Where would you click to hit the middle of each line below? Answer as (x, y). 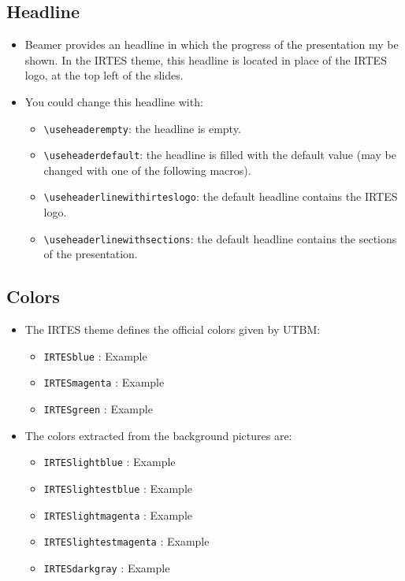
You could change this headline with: (114, 101)
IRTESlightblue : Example (110, 462)
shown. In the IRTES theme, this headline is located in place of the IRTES (206, 59)
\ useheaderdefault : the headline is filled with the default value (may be (220, 155)
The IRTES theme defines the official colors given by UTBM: (173, 329)
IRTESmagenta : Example (104, 382)
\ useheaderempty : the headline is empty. (142, 128)
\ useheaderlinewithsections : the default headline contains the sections (220, 238)
